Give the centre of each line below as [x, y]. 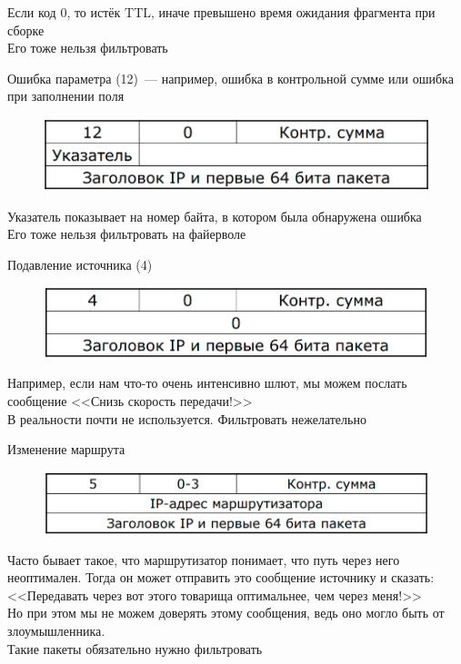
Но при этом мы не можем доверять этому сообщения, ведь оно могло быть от [226, 613]
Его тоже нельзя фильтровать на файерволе [127, 234]
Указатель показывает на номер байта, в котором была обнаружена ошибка [215, 216]
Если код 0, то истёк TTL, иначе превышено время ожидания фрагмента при [221, 12]
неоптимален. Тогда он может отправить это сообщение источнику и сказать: [221, 577]
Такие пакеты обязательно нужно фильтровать [135, 648]
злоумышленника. [56, 631]
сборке [26, 30]
